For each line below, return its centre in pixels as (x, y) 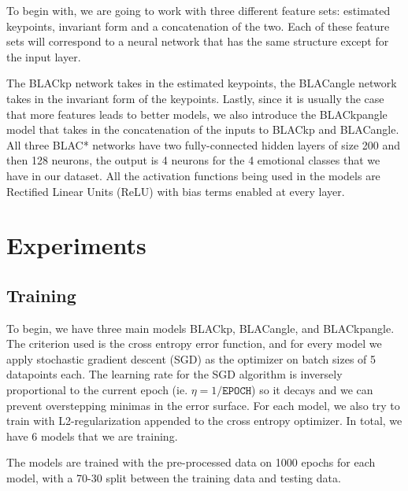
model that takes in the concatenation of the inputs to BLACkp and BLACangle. (203, 129)
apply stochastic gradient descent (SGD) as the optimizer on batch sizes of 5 (191, 358)
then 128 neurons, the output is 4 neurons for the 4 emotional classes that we (193, 160)
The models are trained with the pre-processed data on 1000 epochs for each (191, 462)
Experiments (76, 245)
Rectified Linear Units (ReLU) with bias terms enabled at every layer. (176, 191)
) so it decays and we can (312, 390)
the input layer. (44, 56)
